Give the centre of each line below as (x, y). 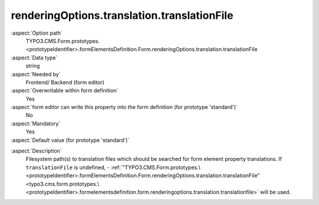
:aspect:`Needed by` (36, 74)
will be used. (276, 192)
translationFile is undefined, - (68, 167)
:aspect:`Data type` (34, 57)
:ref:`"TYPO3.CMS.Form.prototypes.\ (156, 167)
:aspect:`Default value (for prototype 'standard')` (70, 140)
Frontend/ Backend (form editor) (65, 82)
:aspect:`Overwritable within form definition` (65, 91)
